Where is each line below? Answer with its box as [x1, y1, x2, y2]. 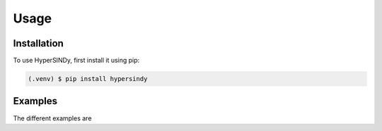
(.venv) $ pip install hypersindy [28, 75, 148, 83]
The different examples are [13, 113, 92, 123]
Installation [13, 37, 64, 49]
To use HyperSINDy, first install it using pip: [13, 56, 140, 65]
